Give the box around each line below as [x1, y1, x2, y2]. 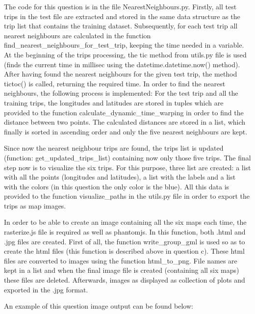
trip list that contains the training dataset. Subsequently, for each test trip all [4, 21, 238, 31]
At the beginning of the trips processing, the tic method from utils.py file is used [4, 49, 247, 59]
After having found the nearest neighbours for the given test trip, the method [4, 69, 237, 79]
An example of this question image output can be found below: [4, 301, 193, 311]
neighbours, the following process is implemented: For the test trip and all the [4, 88, 238, 98]
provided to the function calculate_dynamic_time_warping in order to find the [4, 107, 244, 117]
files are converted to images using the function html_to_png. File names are [4, 255, 237, 265]
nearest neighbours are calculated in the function [4, 30, 151, 40]
